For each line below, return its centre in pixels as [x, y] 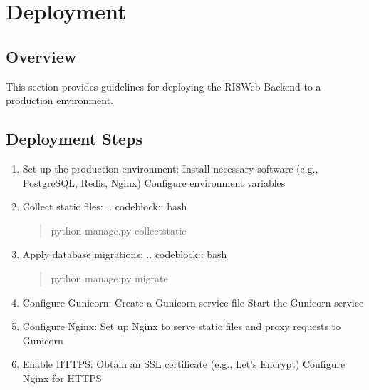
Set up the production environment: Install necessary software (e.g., [170, 168]
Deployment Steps [74, 139]
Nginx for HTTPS [62, 378]
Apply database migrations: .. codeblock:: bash [125, 254]
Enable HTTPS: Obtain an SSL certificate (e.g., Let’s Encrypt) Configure [184, 364]
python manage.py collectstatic [119, 230]
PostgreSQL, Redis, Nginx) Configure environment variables [154, 182]
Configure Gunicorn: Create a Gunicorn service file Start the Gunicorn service [193, 302]
